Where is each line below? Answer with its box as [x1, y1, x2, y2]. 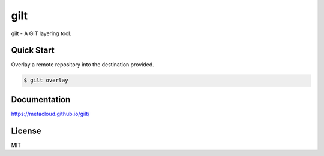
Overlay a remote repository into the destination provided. [11, 61, 154, 68]
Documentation [11, 94, 71, 105]
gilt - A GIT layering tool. [11, 30, 72, 37]
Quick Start [11, 45, 55, 56]
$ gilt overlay [23, 77, 68, 84]
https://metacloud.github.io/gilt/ [11, 110, 90, 117]
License [11, 126, 41, 136]
